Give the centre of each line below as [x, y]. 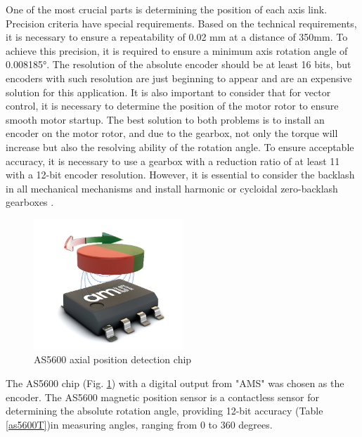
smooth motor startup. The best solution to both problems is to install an [165, 119]
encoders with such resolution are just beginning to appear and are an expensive [179, 78]
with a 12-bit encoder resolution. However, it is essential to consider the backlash [180, 175]
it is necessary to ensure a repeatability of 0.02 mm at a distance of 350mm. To [177, 37]
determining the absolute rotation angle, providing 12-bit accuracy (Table [164, 411]
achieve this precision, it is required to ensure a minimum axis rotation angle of [177, 50]
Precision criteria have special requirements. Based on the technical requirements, [181, 23]
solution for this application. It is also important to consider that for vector [168, 92]
